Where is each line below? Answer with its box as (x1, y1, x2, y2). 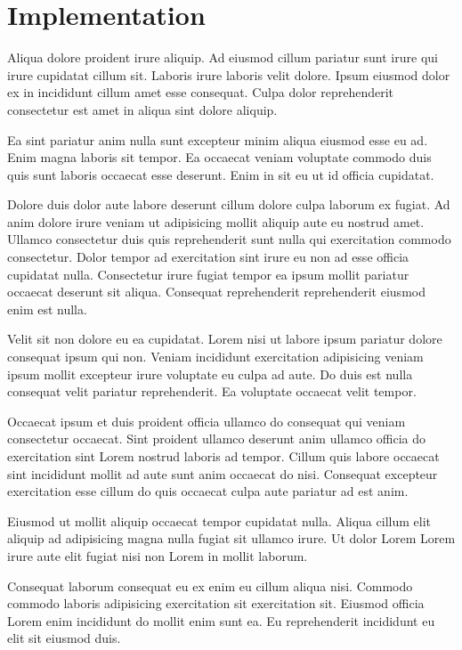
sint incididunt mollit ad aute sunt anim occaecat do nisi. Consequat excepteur (7, 464, 438, 483)
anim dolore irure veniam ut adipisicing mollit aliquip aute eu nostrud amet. (7, 212, 425, 231)
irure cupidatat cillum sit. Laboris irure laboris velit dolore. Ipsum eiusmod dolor (7, 65, 450, 84)
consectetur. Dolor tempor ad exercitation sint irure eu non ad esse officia (7, 248, 409, 266)
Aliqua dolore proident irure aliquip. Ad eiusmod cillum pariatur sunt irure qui (7, 48, 438, 67)
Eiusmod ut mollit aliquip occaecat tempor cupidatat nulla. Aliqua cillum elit (7, 511, 431, 530)
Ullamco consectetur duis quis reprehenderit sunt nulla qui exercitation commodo (7, 230, 451, 248)
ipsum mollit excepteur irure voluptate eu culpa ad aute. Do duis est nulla (7, 364, 413, 383)
